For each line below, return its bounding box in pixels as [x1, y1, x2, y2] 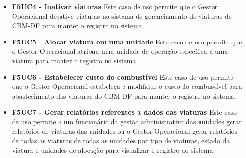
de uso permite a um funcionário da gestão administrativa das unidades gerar [12, 116, 242, 126]
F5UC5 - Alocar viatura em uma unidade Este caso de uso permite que [12, 36, 242, 46]
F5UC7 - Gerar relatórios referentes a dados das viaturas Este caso [12, 107, 237, 117]
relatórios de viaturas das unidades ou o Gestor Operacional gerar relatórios [12, 126, 238, 136]
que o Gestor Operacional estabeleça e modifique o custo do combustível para [12, 81, 242, 91]
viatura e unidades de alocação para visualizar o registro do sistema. [12, 144, 215, 155]
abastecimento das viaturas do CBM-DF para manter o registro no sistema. [12, 90, 236, 101]
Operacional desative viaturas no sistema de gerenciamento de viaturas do [12, 11, 232, 21]
